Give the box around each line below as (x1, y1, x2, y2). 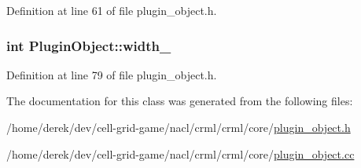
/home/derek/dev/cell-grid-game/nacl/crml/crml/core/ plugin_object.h (6, 119, 351, 135)
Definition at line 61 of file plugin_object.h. (6, 2, 217, 18)
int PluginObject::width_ (6, 35, 171, 55)
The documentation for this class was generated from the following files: (6, 93, 353, 109)
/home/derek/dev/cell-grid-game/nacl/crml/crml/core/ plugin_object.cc (6, 145, 355, 162)
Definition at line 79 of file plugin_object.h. (6, 66, 217, 82)
